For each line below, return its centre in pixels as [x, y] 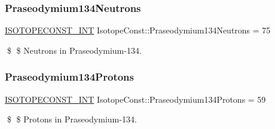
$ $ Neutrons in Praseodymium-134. [74, 50]
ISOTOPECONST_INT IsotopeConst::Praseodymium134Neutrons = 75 [138, 30]
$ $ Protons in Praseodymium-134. [72, 119]
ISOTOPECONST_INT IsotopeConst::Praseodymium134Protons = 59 [135, 99]
